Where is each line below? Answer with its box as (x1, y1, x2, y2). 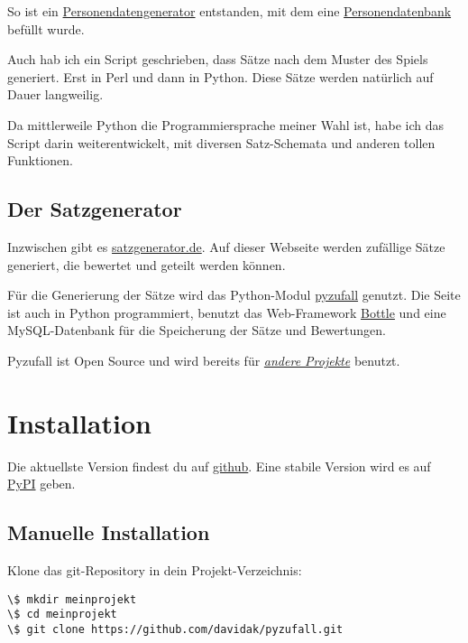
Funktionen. (7, 151, 73, 170)
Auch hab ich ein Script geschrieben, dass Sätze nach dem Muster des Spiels (7, 50, 428, 69)
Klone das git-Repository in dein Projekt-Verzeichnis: (7, 561, 302, 580)
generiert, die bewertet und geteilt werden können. (7, 255, 286, 274)
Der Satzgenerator (7, 195, 182, 223)
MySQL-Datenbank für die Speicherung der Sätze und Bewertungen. (7, 321, 387, 340)
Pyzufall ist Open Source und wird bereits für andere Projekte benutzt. (7, 350, 400, 369)
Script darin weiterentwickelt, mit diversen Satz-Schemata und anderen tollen (7, 133, 436, 152)
